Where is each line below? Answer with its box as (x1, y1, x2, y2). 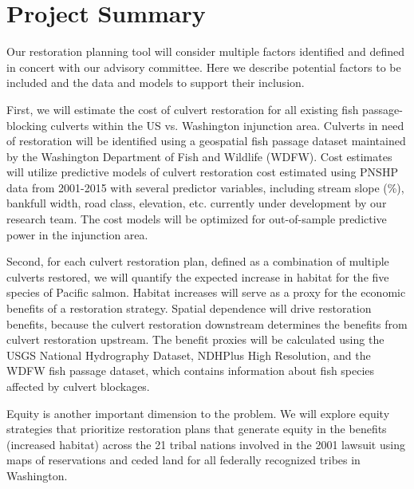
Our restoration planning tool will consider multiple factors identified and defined (6, 43, 405, 60)
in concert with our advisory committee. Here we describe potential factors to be (6, 58, 401, 75)
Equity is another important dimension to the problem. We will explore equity (6, 404, 390, 421)
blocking (6, 116, 47, 133)
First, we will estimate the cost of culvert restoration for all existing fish (6, 101, 359, 117)
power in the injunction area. (6, 226, 148, 243)
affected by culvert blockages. (6, 378, 150, 394)
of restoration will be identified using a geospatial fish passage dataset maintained (6, 132, 406, 149)
